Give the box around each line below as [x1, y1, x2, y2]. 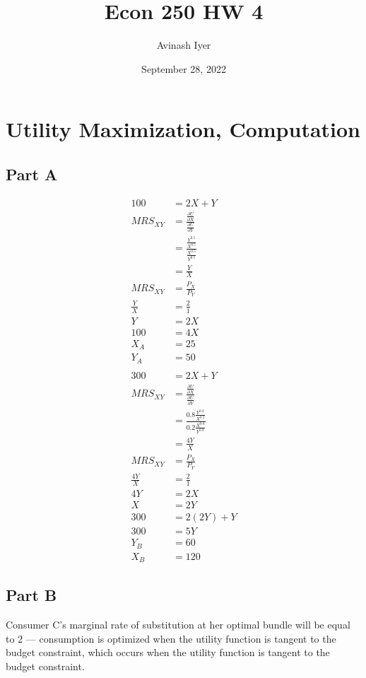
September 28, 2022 [141, 61, 226, 76]
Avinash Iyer [156, 37, 211, 52]
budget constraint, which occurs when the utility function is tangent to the [6, 645, 330, 660]
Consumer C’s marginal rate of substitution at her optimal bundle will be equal [6, 617, 350, 632]
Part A [6, 163, 58, 185]
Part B [6, 584, 57, 606]
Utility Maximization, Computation [6, 115, 360, 144]
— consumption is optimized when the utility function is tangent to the [25, 631, 336, 645]
